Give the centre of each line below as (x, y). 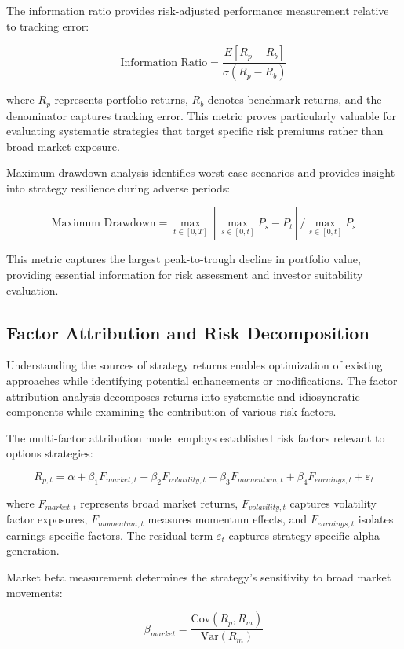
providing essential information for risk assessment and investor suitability (185, 275)
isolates (376, 519)
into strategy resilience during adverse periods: (118, 187)
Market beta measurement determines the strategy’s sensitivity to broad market (199, 576)
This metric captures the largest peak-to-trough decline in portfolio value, (184, 259)
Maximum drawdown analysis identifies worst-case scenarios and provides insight (201, 172)
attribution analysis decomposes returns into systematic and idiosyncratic (183, 396)
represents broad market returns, (159, 502)
